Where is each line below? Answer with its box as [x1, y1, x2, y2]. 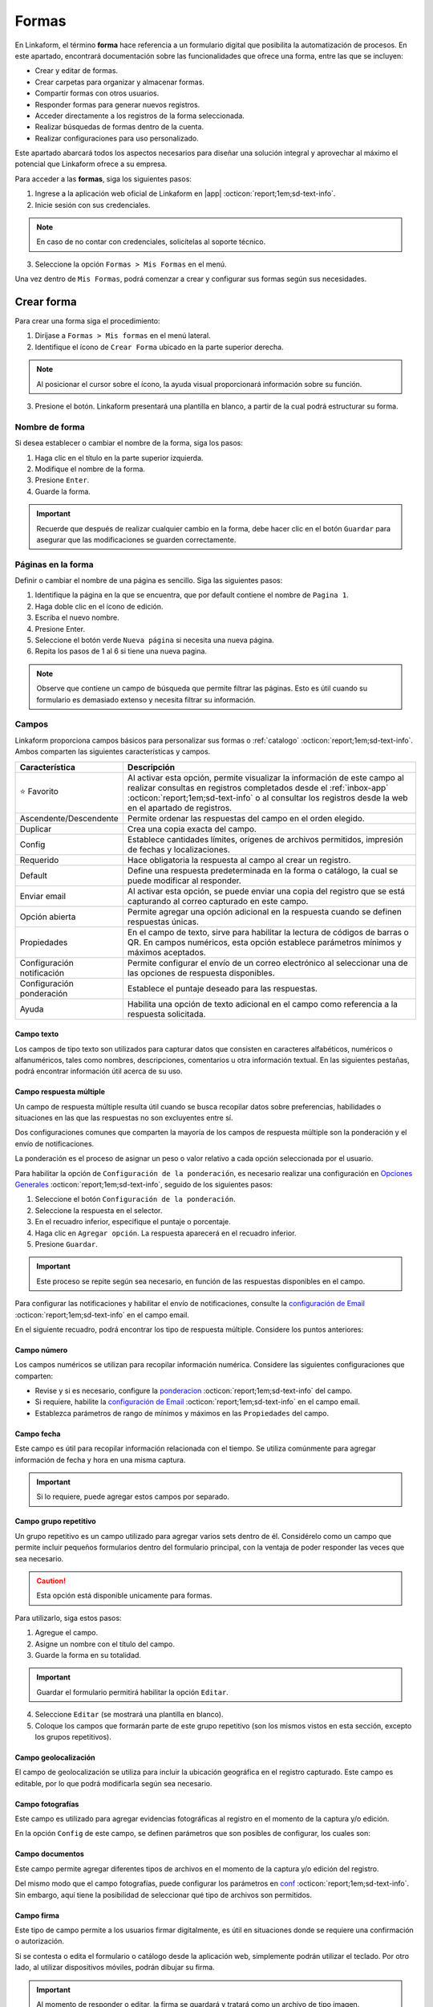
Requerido [19, 854, 59, 865]
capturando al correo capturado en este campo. [127, 895, 309, 906]
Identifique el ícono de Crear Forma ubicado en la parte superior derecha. [34, 342, 284, 352]
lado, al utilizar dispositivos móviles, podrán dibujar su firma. [14, 1963, 216, 1972]
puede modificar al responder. [127, 875, 242, 886]
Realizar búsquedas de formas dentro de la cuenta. [34, 122, 204, 132]
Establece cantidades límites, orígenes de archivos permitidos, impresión [127, 833, 404, 845]
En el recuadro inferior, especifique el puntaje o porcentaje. [34, 1217, 232, 1227]
